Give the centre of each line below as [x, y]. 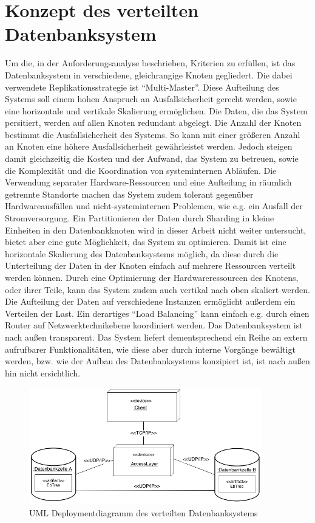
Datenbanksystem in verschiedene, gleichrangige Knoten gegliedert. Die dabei [149, 74]
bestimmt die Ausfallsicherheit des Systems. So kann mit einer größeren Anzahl [153, 134]
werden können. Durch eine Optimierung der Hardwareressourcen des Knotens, [152, 277]
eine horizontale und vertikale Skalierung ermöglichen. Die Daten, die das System [156, 110]
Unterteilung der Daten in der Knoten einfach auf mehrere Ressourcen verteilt [151, 265]
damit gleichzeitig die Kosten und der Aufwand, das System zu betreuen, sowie [152, 158]
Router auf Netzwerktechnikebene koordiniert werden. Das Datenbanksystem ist [154, 325]
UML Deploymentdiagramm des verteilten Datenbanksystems [144, 512]
